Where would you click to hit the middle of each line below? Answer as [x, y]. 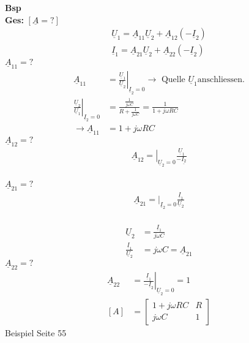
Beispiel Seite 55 [36, 332]
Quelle [173, 80]
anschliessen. [221, 80]
